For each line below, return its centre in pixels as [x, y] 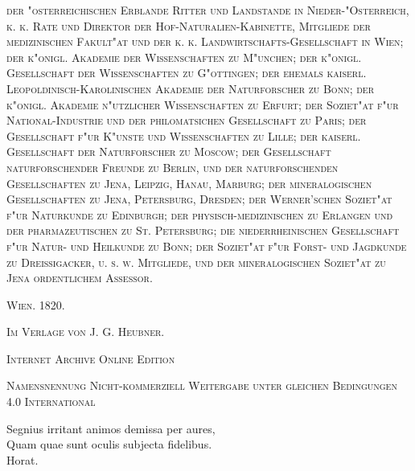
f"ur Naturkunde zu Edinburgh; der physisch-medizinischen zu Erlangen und [200, 214]
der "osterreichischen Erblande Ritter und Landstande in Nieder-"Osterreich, [208, 10]
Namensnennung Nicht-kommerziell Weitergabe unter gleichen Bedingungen [202, 385]
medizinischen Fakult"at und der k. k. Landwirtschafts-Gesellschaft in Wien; [205, 41]
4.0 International [51, 401]
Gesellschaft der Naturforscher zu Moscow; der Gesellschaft [169, 152]
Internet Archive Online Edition [91, 358]
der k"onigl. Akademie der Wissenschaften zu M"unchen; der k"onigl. [184, 57]
